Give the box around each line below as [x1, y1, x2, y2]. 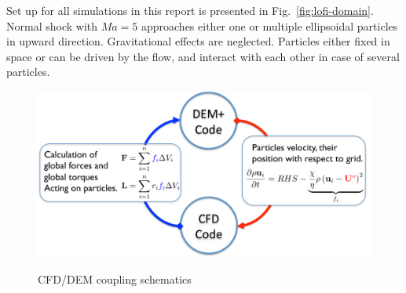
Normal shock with [6, 17, 98, 34]
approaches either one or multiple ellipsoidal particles [141, 17, 398, 34]
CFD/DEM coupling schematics [38, 270, 192, 287]
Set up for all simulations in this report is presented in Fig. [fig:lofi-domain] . [6, 2, 374, 18]
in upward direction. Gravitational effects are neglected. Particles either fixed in [6, 33, 390, 49]
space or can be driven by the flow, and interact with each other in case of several [6, 48, 400, 64]
